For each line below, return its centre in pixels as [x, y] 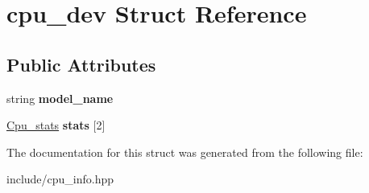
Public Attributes [81, 64]
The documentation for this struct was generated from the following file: [185, 152]
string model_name [60, 98]
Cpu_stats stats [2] [56, 125]
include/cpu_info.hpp [60, 179]
